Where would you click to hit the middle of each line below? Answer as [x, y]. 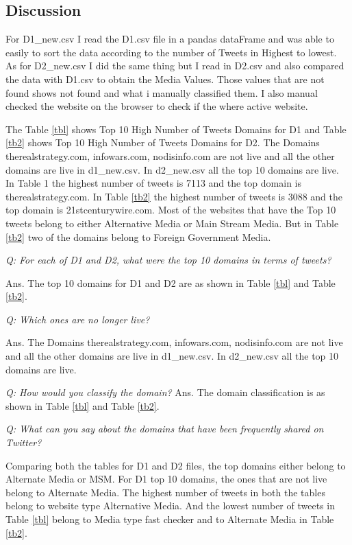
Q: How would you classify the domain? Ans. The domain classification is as [165, 392]
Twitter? [24, 442]
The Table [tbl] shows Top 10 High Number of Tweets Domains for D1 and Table [176, 129]
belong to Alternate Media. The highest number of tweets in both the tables [165, 492]
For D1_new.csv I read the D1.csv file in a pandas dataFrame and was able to [170, 39]
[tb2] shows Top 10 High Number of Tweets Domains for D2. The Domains [163, 142]
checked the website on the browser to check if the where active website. [157, 106]
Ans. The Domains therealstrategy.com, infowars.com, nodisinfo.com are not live [174, 342]
